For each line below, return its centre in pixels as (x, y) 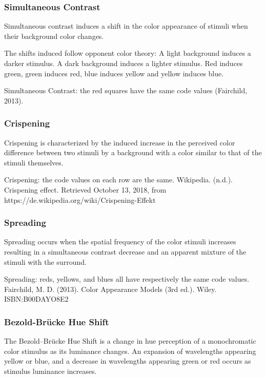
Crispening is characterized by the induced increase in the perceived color (120, 142)
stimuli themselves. (34, 162)
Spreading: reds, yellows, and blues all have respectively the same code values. (127, 279)
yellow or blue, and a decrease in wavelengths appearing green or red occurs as (128, 361)
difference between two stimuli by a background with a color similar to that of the (133, 152)
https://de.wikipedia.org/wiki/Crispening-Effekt (80, 199)
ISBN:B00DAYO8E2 (36, 299)
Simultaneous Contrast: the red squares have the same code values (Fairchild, (126, 90)
